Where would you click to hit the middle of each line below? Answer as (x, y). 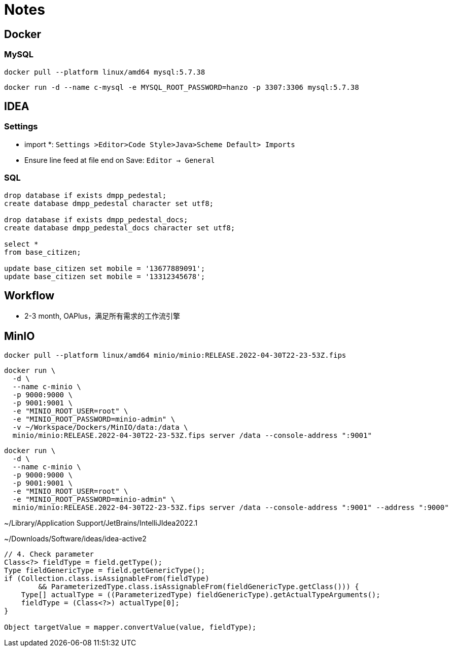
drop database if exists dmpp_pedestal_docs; (96, 219)
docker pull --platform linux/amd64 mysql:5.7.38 (105, 72)
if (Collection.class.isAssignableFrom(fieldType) (107, 579)
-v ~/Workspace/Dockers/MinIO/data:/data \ (100, 427)
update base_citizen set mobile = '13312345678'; (105, 276)
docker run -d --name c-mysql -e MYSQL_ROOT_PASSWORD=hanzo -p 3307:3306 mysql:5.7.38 (182, 87)
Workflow (29, 295)
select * (21, 244)
